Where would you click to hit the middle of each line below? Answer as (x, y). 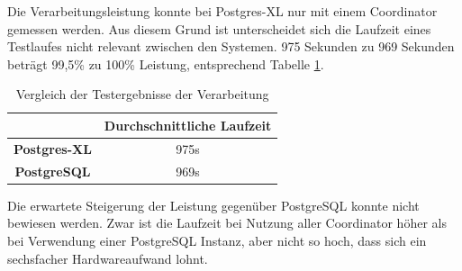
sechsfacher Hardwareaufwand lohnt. (108, 258)
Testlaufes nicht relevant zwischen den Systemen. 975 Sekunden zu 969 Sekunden (231, 46)
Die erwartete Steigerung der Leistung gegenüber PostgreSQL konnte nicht (213, 205)
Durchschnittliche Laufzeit (188, 125)
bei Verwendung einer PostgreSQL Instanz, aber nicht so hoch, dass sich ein (217, 240)
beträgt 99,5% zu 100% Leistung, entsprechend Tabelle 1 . (166, 63)
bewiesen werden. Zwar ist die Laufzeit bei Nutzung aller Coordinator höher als (227, 223)
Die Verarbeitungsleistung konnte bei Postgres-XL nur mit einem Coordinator (222, 11)
